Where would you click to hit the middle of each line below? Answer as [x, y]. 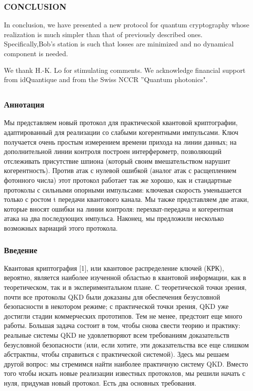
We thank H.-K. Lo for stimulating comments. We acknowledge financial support [125, 70]
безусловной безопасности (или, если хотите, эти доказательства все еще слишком [126, 344]
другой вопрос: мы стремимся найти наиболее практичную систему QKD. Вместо [126, 363]
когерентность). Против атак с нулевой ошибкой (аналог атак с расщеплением [120, 170]
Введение [21, 250]
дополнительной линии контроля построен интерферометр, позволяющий [113, 151]
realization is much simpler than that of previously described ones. [103, 34]
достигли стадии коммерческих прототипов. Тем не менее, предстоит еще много [123, 315]
